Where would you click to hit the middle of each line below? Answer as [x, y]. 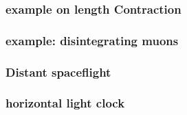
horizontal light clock [65, 103]
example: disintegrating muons [92, 40]
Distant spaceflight [58, 72]
